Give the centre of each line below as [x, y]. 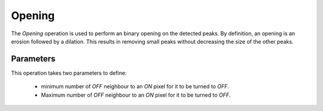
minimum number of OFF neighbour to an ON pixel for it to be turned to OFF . [135, 87]
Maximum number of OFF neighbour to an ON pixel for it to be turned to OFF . [136, 95]
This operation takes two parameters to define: [69, 73]
